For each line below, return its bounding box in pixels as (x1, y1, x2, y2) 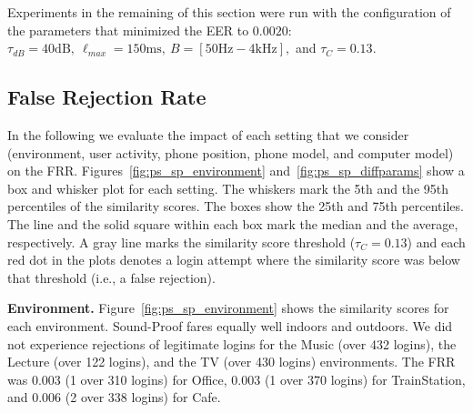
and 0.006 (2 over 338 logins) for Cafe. (7, 388, 221, 407)
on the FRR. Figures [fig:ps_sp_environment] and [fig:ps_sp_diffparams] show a (7, 161, 465, 180)
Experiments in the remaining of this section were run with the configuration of (7, 3, 451, 21)
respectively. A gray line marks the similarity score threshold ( (7, 232, 356, 251)
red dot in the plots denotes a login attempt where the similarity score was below (7, 250, 460, 269)
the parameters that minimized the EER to (7, 20, 249, 39)
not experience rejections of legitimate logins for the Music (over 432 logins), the (7, 334, 457, 353)
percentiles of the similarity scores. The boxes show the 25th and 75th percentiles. (7, 196, 464, 216)
